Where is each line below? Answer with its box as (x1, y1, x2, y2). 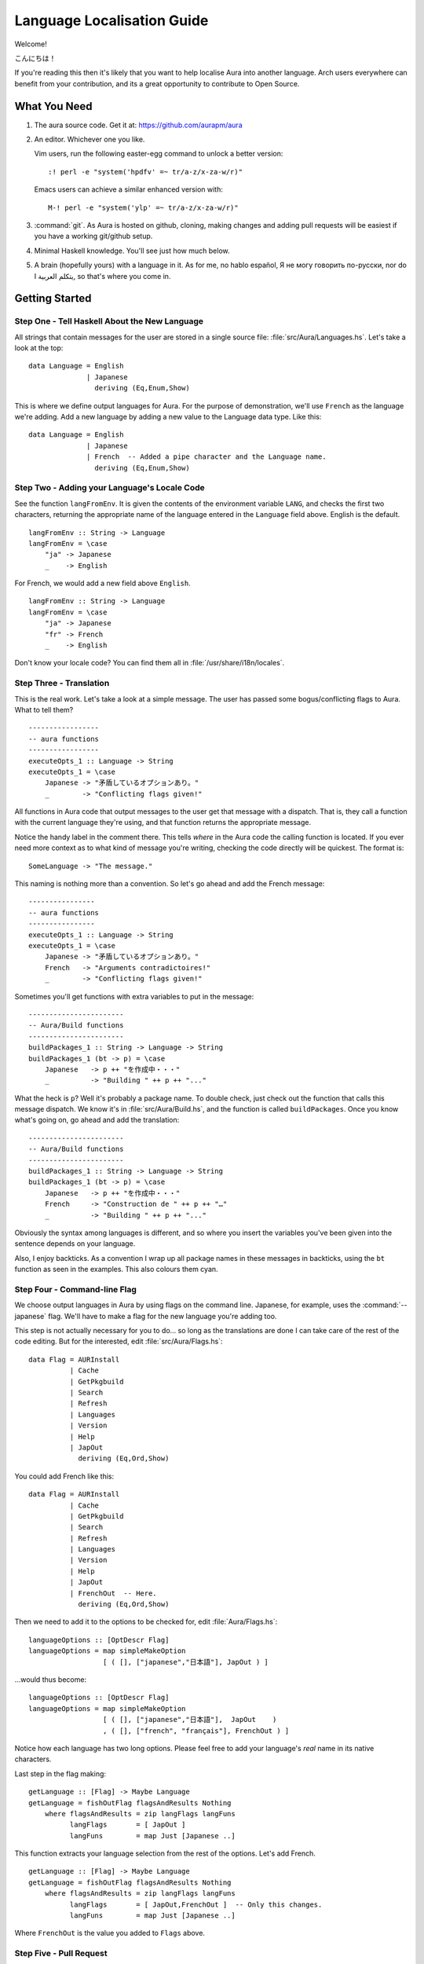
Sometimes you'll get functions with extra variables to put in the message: (14, 991, 254, 1001)
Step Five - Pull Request (14, 1948, 108, 1959)
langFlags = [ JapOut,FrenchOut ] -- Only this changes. (69, 1900, 323, 1909)
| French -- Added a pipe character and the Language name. (86, 453, 327, 461)
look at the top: (14, 343, 64, 353)
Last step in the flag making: (14, 1768, 106, 1779)
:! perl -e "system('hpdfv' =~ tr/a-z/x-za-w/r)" (48, 167, 243, 176)
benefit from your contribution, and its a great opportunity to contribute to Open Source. (14, 79, 300, 88)
